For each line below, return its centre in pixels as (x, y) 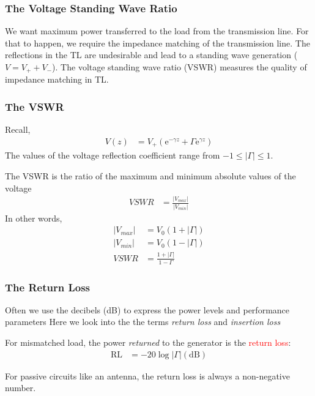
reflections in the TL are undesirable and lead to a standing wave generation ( (151, 55)
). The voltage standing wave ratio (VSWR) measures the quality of (180, 67)
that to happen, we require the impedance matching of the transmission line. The (157, 43)
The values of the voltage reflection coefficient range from (113, 155)
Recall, (18, 129)
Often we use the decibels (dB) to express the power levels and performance (147, 309)
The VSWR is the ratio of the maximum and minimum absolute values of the (150, 175)
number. (20, 388)
